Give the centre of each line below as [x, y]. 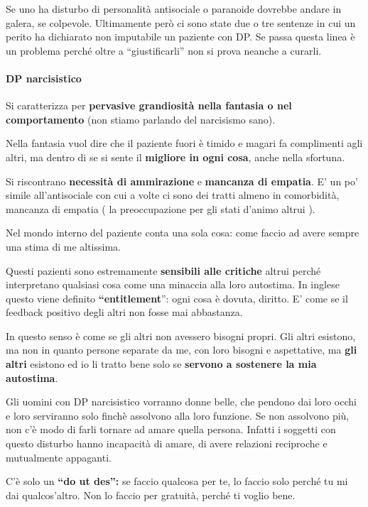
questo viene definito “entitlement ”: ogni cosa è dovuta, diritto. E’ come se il [177, 298]
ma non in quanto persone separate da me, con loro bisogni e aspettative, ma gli [182, 350]
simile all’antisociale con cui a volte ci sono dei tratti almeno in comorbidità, [173, 195]
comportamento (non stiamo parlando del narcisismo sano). [141, 119]
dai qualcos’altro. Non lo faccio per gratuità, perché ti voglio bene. [151, 495]
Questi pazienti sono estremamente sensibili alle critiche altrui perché [163, 270]
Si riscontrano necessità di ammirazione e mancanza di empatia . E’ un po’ [182, 181]
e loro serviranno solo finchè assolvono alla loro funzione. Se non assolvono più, [178, 415]
